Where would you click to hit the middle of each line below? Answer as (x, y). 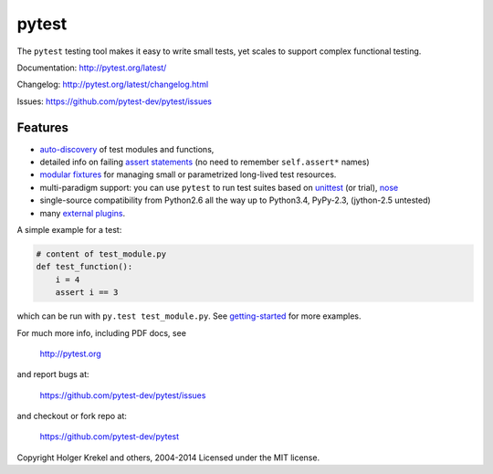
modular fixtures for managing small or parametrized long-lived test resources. (188, 174)
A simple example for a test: (69, 229)
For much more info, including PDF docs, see (102, 332)
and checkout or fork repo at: (72, 416)
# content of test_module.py (101, 254)
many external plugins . (83, 213)
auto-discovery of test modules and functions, (127, 149)
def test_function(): (84, 267)
